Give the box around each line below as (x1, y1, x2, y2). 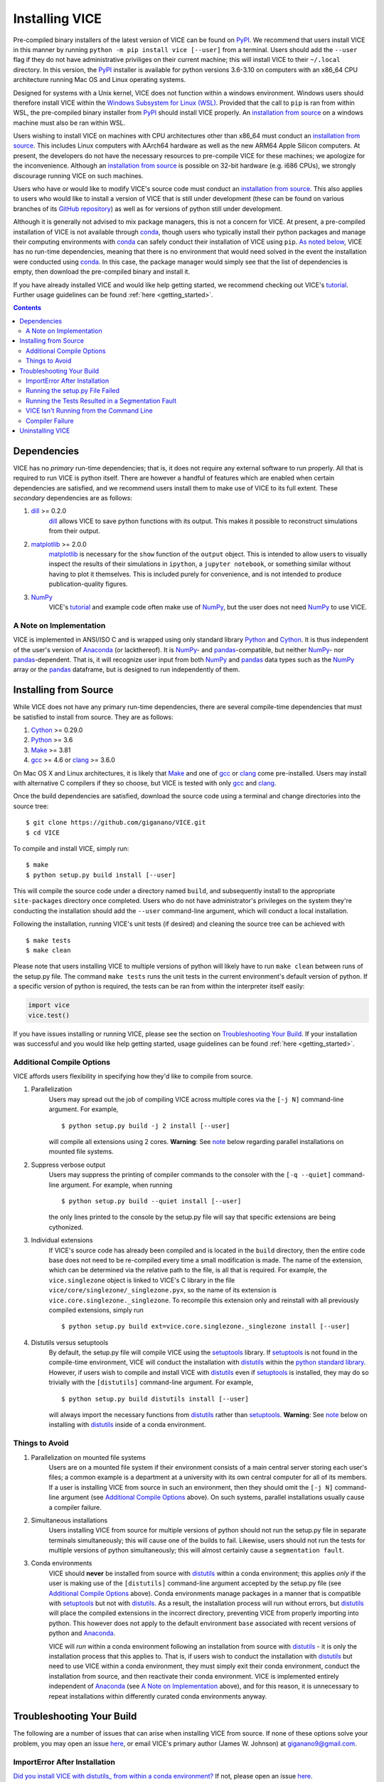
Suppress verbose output (31, 1160, 106, 1169)
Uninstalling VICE (19, 426, 70, 435)
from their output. (48, 527, 101, 535)
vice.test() (28, 1011, 70, 1019)
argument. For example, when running (60, 1180, 173, 1189)
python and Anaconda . (48, 1629, 116, 1637)
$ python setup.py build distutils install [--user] (61, 1394, 249, 1403)
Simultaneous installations (31, 1515, 108, 1525)
